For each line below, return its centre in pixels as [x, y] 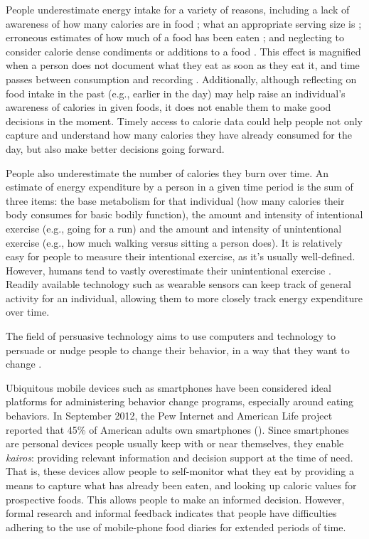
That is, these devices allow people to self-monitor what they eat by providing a [180, 471]
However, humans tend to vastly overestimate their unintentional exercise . [169, 270]
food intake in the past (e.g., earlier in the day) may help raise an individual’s [176, 93]
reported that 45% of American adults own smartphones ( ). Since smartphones [177, 429]
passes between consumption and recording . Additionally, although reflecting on [181, 79]
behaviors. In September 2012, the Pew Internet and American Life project [169, 416]
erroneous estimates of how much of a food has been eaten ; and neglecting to [175, 37]
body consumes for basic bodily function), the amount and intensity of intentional [184, 214]
